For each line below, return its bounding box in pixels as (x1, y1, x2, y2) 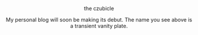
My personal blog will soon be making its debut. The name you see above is (5, 16, 193, 23)
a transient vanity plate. (70, 23, 128, 29)
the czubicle (83, 5, 115, 12)
